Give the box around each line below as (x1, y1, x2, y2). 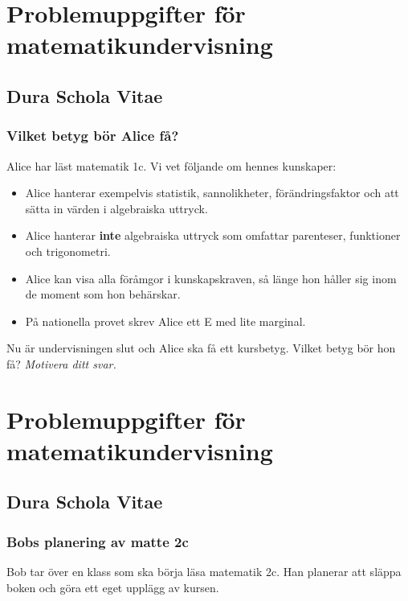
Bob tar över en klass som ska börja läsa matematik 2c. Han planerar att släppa (6, 563, 402, 580)
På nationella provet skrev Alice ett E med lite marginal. (25, 312, 306, 329)
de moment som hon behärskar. (25, 286, 181, 303)
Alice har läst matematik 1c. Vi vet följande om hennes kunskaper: (6, 157, 337, 174)
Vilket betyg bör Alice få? (6, 126, 179, 146)
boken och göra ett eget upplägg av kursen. (6, 578, 219, 595)
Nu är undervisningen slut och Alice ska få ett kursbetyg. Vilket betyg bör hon (6, 340, 396, 356)
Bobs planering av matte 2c (6, 531, 189, 551)
